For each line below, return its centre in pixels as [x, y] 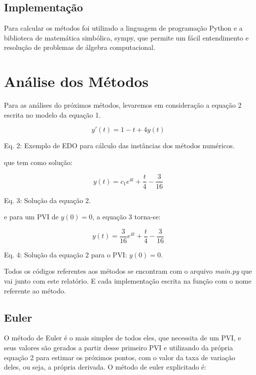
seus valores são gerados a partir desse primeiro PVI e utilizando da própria [119, 347]
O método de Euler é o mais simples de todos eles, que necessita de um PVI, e [123, 338]
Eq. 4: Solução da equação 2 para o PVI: [66, 254]
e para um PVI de [31, 217]
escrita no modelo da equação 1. [53, 114]
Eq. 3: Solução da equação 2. [47, 200]
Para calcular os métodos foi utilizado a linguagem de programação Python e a [123, 28]
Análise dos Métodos [76, 81]
